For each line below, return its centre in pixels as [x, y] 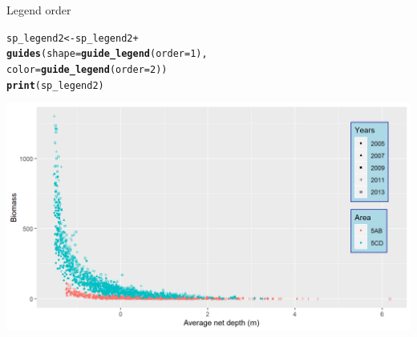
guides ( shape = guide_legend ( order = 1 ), [107, 54]
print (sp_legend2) [55, 85]
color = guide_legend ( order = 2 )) [87, 69]
